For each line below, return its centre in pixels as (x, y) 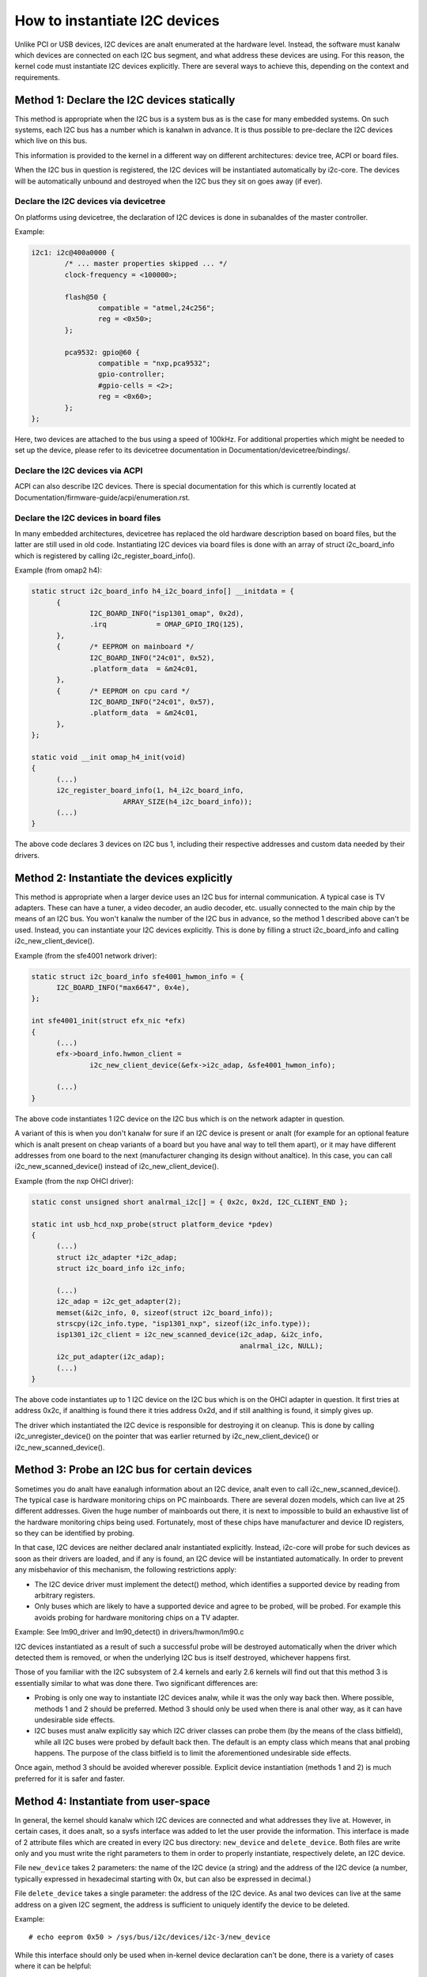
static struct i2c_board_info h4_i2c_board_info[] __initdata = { (162, 592)
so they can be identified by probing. (74, 1533)
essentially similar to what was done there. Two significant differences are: (136, 1683)
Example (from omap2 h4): (59, 570)
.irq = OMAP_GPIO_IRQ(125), (167, 624)
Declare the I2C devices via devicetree (90, 202)
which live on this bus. (51, 141)
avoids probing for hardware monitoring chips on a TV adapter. (137, 1617)
